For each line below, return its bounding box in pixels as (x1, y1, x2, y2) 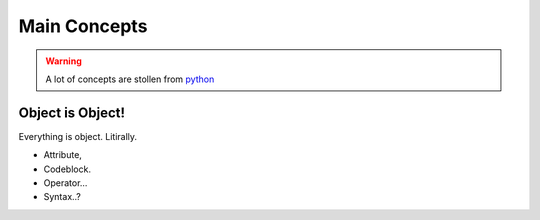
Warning (45, 55, 82, 67)
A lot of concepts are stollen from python (45, 73, 215, 85)
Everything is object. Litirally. (18, 130, 138, 142)
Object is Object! (18, 104, 125, 121)
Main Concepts (18, 15, 148, 37)
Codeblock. (43, 163, 92, 175)
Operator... (43, 177, 88, 189)
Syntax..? (43, 191, 82, 203)
